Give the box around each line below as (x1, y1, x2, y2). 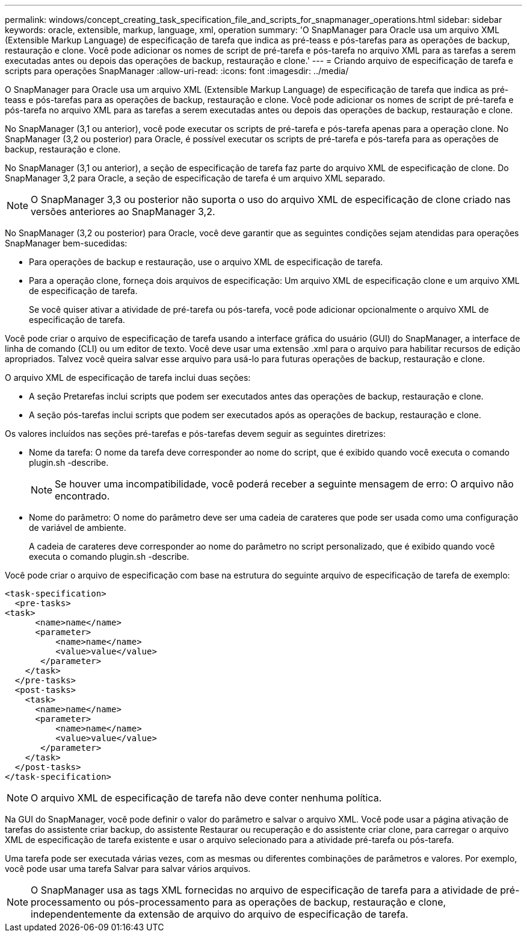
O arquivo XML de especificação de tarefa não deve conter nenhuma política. (31, 792, 382, 804)
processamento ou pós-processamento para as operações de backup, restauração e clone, (31, 896, 446, 908)
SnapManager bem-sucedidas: (5, 238, 128, 248)
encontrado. (55, 490, 110, 502)
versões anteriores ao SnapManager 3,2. (31, 205, 215, 218)
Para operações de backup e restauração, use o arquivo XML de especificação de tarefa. (29, 257, 383, 267)
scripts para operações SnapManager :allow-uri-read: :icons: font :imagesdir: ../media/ (5, 66, 349, 76)
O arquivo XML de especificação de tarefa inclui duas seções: (5, 372, 251, 383)
